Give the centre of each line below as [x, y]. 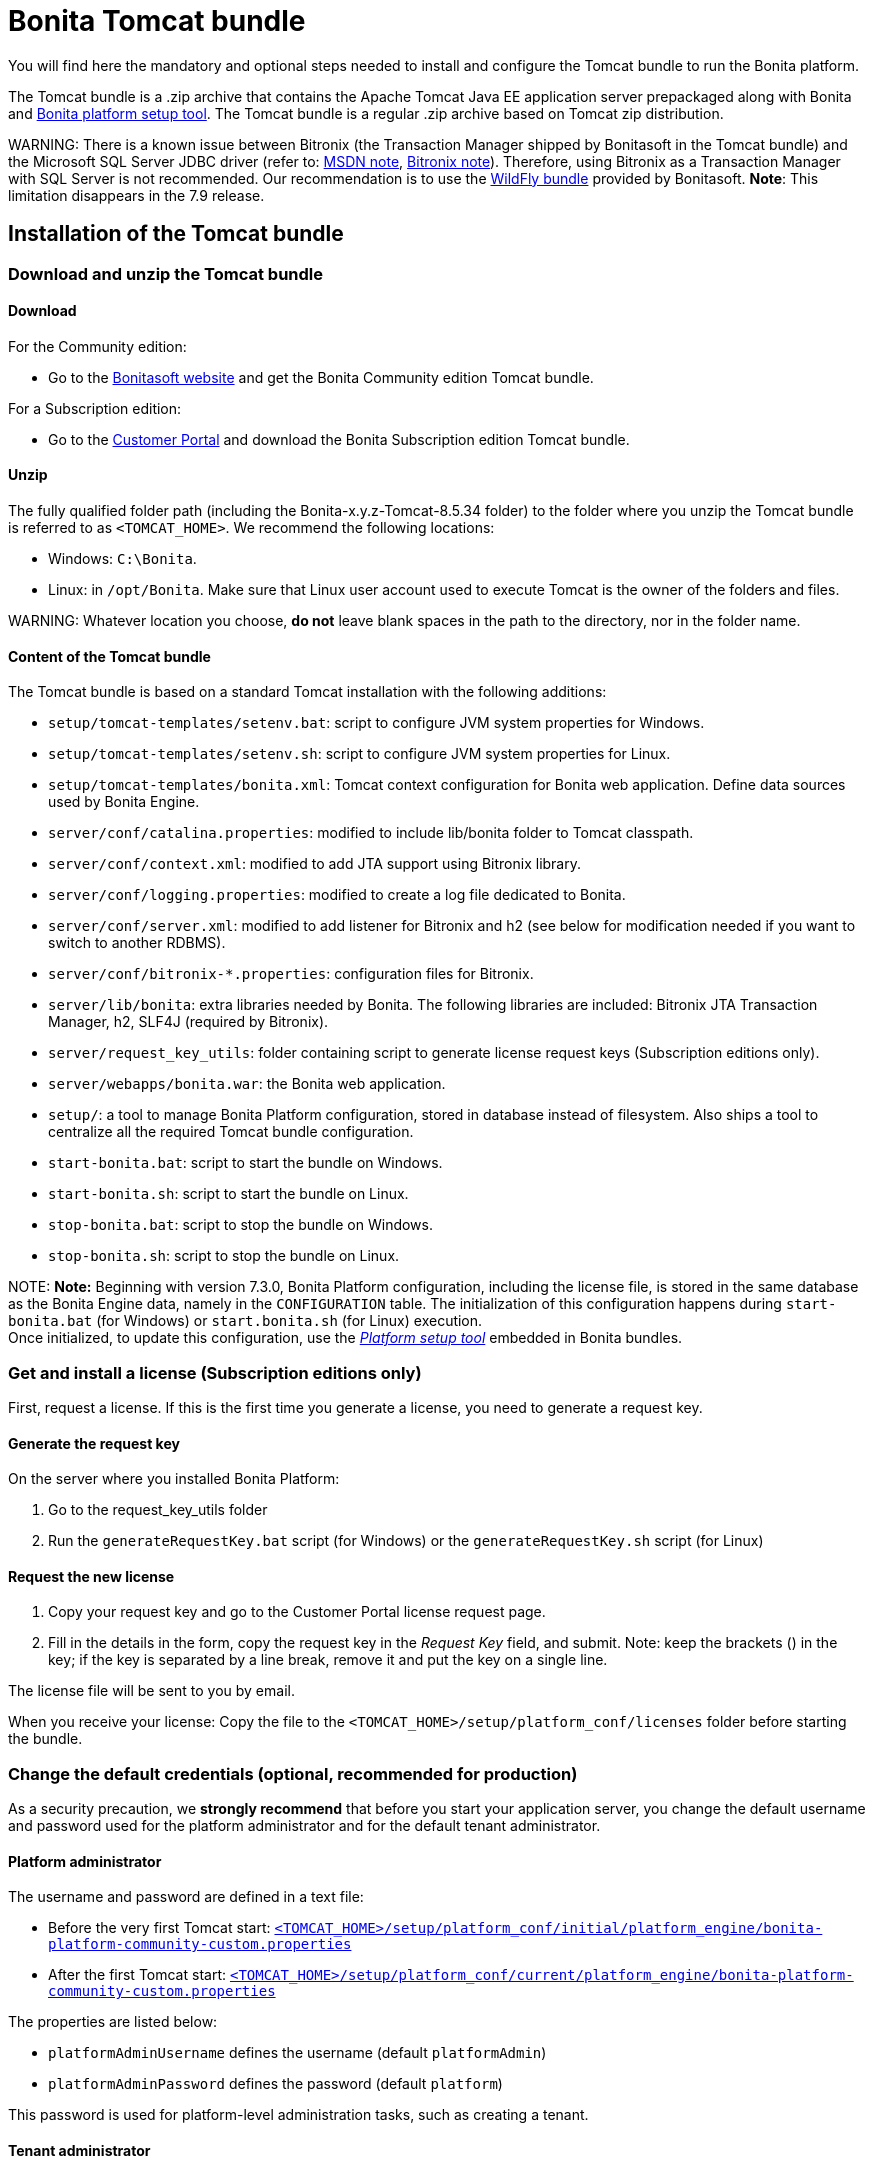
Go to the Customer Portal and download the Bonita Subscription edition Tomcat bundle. [339, 439]
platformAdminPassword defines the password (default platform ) [275, 2084]
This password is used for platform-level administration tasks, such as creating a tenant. [298, 2115]
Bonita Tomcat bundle [157, 21]
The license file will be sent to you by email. [151, 1691]
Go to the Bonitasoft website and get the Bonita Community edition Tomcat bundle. [321, 377]
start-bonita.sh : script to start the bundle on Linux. [228, 1194]
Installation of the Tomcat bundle [176, 234]
